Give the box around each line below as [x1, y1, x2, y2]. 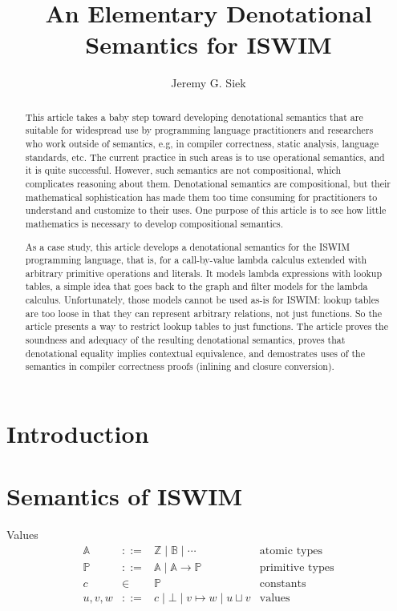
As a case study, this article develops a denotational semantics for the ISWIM [25, 239, 350, 253]
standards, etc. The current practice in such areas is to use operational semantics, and [25, 150, 385, 163]
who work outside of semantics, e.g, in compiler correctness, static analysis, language [25, 137, 379, 151]
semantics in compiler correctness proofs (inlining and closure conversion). [25, 360, 334, 373]
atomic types [259, 545, 322, 557]
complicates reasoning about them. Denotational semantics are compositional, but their [25, 176, 391, 190]
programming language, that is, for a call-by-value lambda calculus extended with [25, 253, 367, 267]
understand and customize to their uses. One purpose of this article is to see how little [25, 203, 387, 217]
